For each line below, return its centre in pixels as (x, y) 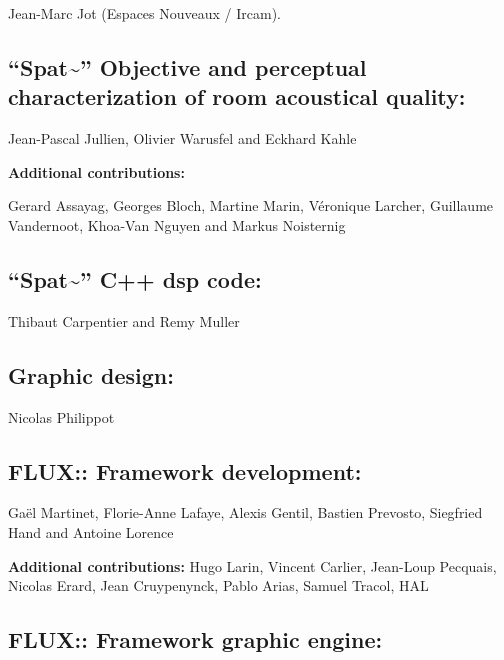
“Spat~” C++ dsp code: (135, 278)
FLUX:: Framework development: (185, 470)
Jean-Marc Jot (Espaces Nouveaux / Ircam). (145, 13)
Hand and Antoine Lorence (91, 531)
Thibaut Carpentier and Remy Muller (124, 320)
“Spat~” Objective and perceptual (187, 66)
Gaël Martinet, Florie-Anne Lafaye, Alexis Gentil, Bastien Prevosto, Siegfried (245, 512)
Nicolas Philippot (61, 416)
